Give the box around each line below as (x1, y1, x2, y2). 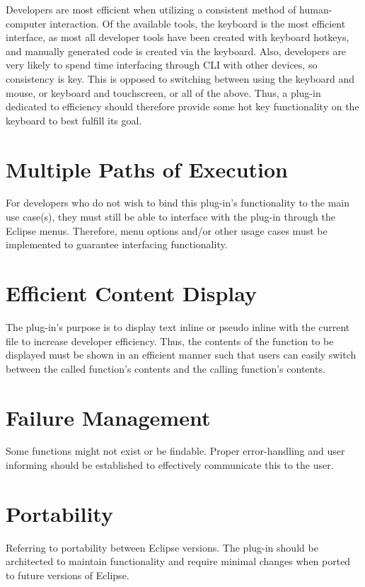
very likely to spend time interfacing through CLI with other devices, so (6, 57, 318, 72)
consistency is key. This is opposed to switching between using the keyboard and (6, 71, 354, 86)
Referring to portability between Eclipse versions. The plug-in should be (6, 540, 318, 554)
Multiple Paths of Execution (6, 154, 288, 183)
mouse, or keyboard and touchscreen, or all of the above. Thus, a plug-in (6, 85, 321, 100)
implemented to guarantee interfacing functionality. (6, 237, 228, 252)
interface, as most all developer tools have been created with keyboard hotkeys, (6, 30, 349, 45)
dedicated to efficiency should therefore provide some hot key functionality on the (6, 99, 359, 114)
